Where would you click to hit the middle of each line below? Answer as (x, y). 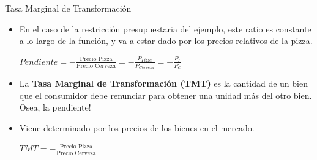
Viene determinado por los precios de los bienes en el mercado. (137, 127)
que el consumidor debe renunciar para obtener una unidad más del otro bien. (166, 95)
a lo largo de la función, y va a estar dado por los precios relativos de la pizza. (166, 41)
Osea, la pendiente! (55, 107)
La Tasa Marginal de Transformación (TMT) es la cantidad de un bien (163, 83)
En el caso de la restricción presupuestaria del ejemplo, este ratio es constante (165, 28)
